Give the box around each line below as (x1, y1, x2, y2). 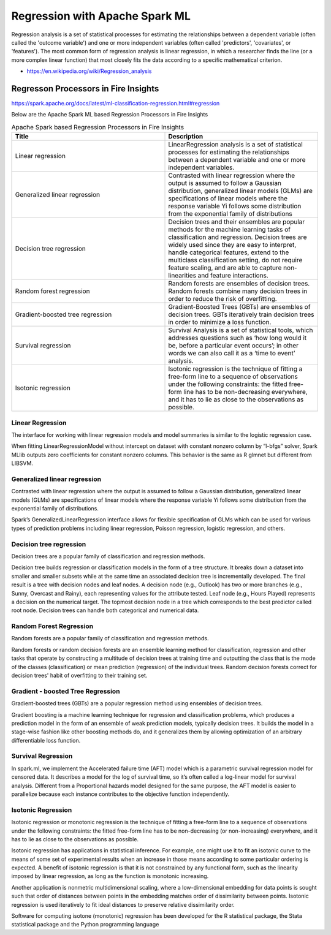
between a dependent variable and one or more (168, 156, 306, 164)
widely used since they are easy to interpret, (168, 241, 297, 249)
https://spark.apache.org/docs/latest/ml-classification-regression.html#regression (11, 100, 220, 107)
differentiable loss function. (11, 736, 81, 744)
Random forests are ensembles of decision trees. (168, 279, 310, 288)
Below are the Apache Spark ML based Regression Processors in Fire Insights (11, 111, 208, 118)
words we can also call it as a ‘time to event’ (168, 349, 295, 358)
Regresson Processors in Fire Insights (11, 83, 159, 94)
